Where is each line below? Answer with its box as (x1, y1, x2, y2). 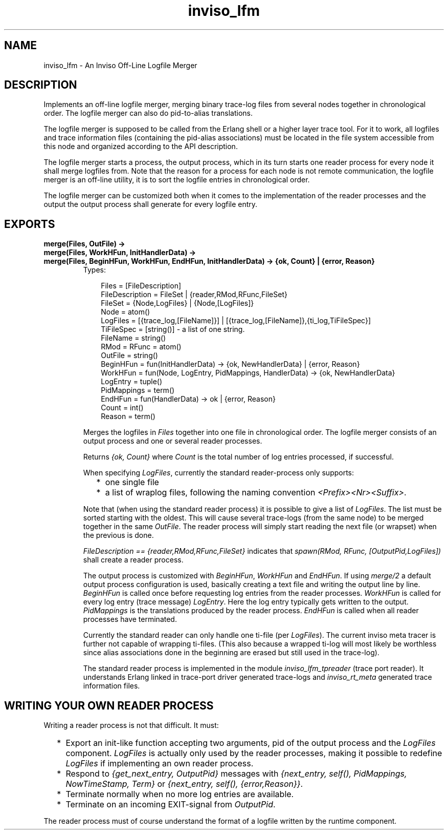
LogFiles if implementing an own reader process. (65, 758, 254, 769)
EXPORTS (4, 217, 55, 231)
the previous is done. (83, 531, 154, 540)
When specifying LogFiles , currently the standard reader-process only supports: (83, 468, 354, 477)
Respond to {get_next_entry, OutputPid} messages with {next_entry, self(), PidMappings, (65, 768, 407, 779)
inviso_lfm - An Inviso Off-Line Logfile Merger (43, 60, 197, 70)
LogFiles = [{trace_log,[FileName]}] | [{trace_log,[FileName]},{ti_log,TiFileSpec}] (101, 316, 371, 325)
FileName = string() (101, 333, 166, 343)
